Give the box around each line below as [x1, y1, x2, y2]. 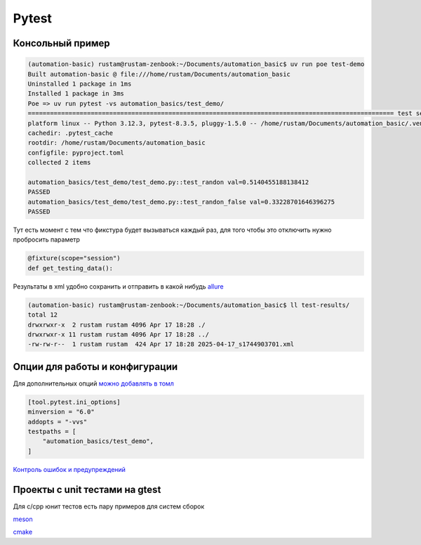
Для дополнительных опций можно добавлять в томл [13, 379, 175, 388]
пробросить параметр [13, 235, 81, 244]
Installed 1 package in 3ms [27, 90, 124, 98]
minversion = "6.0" [27, 408, 95, 416]
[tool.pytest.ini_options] [27, 398, 121, 406]
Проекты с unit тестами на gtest [13, 483, 161, 495]
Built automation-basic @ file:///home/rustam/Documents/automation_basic [27, 70, 291, 78]
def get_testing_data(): [27, 264, 114, 272]
